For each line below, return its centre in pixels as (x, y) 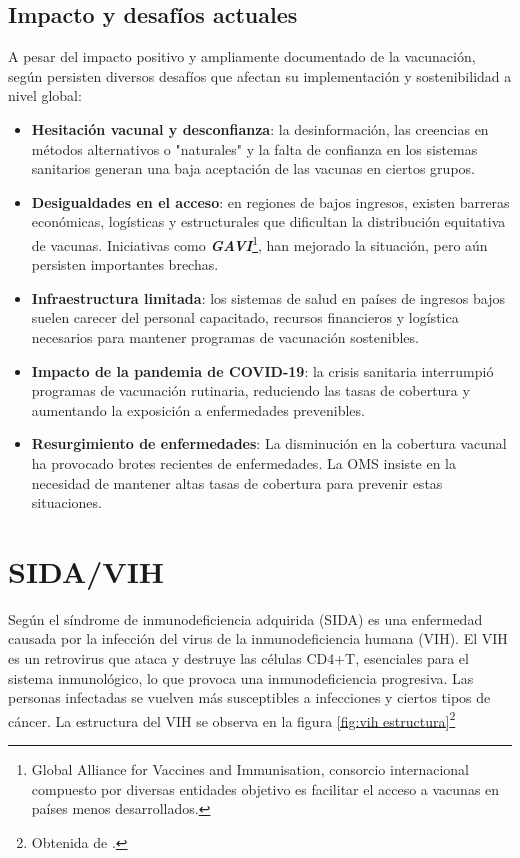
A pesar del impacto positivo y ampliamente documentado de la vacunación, (242, 56)
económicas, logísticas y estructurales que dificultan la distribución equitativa (268, 221)
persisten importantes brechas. (125, 264)
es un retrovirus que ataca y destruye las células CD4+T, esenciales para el (238, 658)
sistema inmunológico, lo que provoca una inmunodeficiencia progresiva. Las (241, 677)
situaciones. (66, 502)
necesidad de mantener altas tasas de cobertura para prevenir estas (237, 482)
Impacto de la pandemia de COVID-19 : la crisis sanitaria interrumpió (262, 370)
